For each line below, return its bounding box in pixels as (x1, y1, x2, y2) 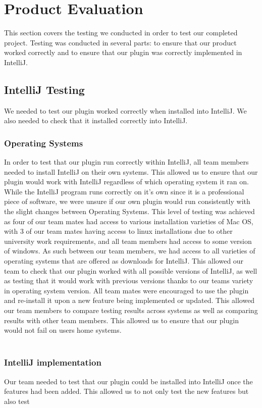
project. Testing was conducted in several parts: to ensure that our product (4, 37, 237, 47)
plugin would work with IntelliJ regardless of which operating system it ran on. (4, 176, 249, 187)
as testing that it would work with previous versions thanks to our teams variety (4, 275, 253, 286)
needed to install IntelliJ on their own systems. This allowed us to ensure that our (4, 166, 258, 177)
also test (4, 395, 30, 406)
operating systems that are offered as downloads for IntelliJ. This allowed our (4, 256, 244, 266)
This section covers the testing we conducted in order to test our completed (4, 27, 238, 38)
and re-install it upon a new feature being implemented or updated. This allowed (4, 295, 255, 305)
